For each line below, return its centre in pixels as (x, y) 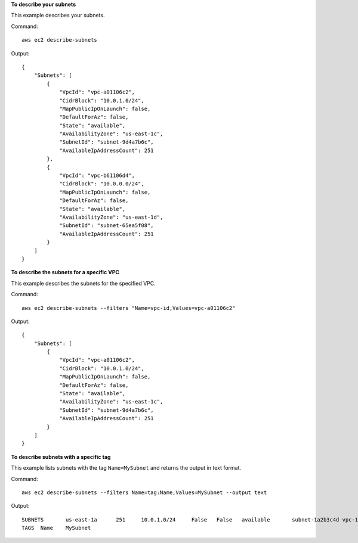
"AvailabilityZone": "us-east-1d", (111, 217)
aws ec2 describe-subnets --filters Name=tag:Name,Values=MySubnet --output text (144, 492)
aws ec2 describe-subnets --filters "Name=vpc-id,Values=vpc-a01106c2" (129, 308)
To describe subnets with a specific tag (61, 457)
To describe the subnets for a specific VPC (65, 272)
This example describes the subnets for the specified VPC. (84, 283)
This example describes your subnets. (58, 15)
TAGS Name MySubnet (56, 528)
